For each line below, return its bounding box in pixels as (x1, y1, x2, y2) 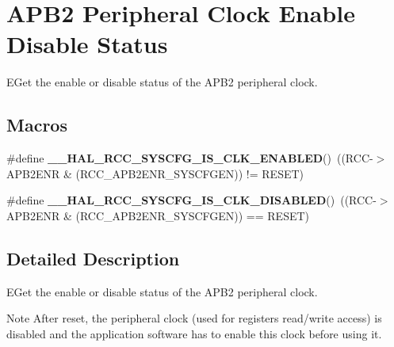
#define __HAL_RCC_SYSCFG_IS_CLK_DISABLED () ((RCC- (6, 192, 377, 208)
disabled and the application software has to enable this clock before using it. (6, 325, 382, 341)
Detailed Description (6, 246, 180, 270)
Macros (6, 112, 67, 137)
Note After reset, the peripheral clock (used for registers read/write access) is (6, 310, 382, 326)
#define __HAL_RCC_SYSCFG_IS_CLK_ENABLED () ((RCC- (6, 150, 373, 166)
